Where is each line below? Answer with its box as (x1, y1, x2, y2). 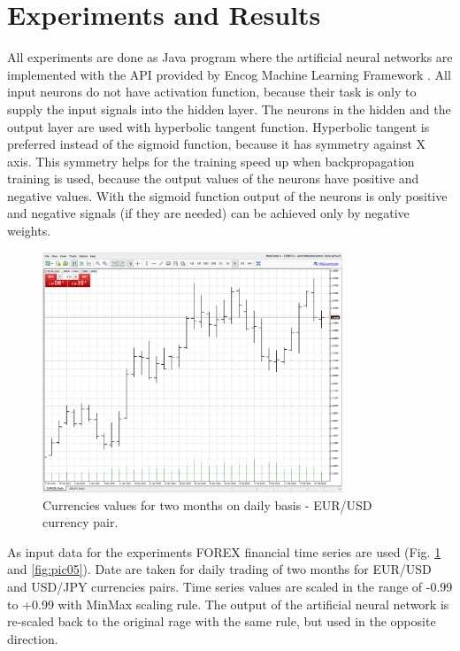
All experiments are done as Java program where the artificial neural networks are (7, 48, 453, 66)
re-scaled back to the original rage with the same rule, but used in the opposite (7, 612, 436, 631)
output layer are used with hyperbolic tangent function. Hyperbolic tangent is (7, 117, 430, 136)
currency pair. (42, 513, 119, 531)
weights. (7, 221, 51, 240)
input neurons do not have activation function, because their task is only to (7, 82, 417, 101)
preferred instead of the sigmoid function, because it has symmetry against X (7, 135, 426, 153)
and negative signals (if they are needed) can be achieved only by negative (7, 204, 410, 222)
